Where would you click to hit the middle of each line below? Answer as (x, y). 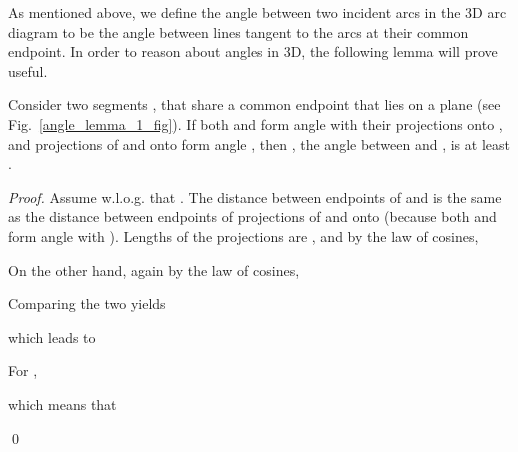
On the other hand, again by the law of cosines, (154, 269)
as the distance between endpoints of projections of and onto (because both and (252, 216)
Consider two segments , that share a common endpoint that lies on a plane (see (254, 104)
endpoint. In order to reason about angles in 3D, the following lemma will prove (253, 51)
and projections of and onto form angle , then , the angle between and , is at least (259, 143)
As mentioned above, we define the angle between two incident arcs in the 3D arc (257, 12)
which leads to (52, 336)
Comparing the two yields (87, 303)
